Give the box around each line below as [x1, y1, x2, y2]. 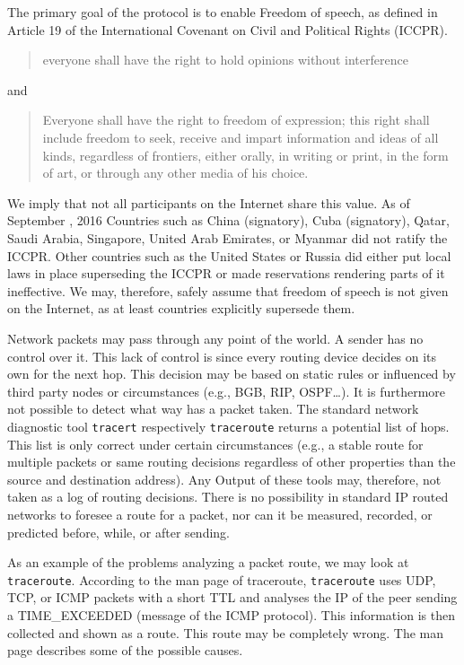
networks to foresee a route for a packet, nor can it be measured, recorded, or [7, 504, 433, 523]
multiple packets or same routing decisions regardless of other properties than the [7, 452, 456, 471]
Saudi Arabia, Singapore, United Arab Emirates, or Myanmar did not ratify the [7, 228, 448, 247]
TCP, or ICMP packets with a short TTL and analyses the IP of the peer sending [7, 588, 458, 607]
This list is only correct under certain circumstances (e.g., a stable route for [7, 434, 424, 453]
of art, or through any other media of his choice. [42, 163, 309, 182]
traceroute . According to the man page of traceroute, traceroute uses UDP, [7, 570, 436, 589]
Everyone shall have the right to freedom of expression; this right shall [42, 110, 430, 129]
